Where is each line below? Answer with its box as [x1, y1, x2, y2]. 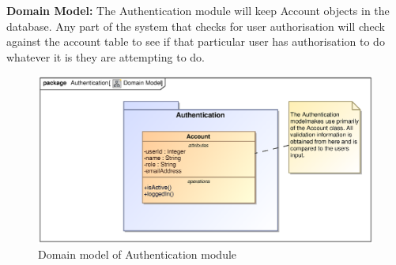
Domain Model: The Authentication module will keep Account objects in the [6, 2, 390, 18]
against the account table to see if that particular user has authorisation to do [6, 33, 385, 50]
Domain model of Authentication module [38, 246, 237, 263]
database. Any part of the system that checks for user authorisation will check [6, 17, 385, 34]
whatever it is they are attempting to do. [6, 48, 205, 65]
